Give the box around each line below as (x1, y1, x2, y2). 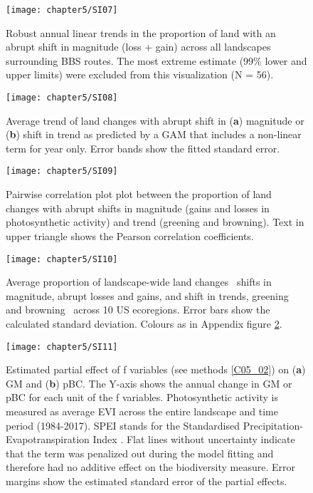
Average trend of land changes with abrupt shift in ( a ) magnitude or (6, 113, 304, 128)
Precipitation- (243, 417, 303, 432)
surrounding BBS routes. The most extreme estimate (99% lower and (6, 53, 307, 68)
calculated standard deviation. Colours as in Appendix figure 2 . (6, 316, 282, 331)
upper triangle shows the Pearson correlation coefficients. (6, 228, 254, 243)
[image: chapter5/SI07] (6, 5, 118, 15)
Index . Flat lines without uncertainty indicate (92, 432, 295, 447)
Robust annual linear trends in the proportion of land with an (6, 25, 276, 40)
